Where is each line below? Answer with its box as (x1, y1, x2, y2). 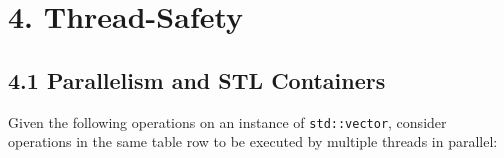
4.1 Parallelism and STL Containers (8, 64, 386, 95)
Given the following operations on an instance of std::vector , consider (8, 111, 447, 132)
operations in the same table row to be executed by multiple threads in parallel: (8, 131, 498, 152)
